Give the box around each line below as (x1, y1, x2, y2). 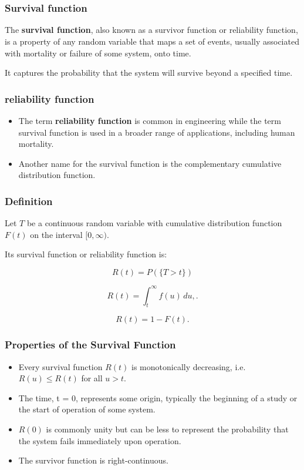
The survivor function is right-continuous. (18, 454, 168, 466)
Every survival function (18, 360, 103, 372)
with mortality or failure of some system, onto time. (5, 46, 191, 59)
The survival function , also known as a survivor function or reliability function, (5, 23, 298, 36)
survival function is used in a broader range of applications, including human (18, 126, 295, 138)
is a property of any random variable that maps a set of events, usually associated (5, 35, 299, 48)
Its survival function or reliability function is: (5, 248, 167, 260)
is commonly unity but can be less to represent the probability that (46, 422, 289, 435)
